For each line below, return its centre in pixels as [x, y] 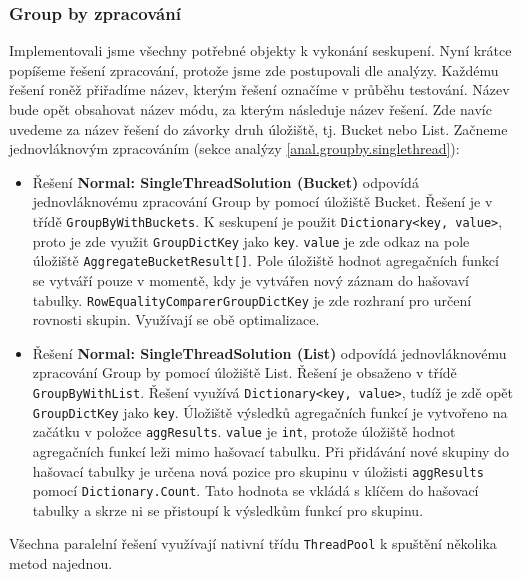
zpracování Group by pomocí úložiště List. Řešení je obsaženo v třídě [244, 372]
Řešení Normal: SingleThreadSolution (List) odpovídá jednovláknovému [269, 352]
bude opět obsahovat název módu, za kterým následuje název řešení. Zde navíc [250, 109]
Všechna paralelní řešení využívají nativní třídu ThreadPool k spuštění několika [253, 543]
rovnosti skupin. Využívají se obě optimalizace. [176, 319]
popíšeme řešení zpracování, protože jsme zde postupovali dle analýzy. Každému [254, 69]
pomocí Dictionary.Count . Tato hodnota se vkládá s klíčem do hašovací [255, 490]
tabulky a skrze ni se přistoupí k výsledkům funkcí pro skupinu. [228, 509]
